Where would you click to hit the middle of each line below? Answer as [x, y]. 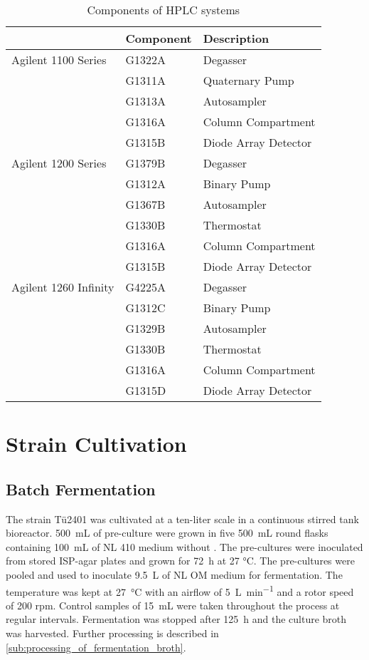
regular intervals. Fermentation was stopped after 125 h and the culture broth [176, 619]
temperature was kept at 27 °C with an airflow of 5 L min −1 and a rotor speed [180, 590]
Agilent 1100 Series [59, 60]
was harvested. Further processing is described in [112, 633]
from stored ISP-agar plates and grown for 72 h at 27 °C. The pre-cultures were [180, 561]
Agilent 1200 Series [59, 163]
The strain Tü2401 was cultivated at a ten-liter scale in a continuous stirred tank [182, 519]
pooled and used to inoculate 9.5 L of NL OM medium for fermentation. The [174, 574]
